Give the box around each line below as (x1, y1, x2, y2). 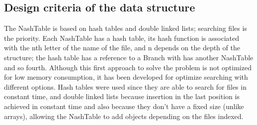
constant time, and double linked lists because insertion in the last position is (4, 91, 240, 102)
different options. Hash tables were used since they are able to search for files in (4, 81, 247, 92)
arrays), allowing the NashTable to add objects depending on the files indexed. (4, 111, 244, 121)
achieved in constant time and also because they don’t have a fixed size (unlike (4, 101, 244, 111)
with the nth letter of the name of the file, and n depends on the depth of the (4, 42, 240, 53)
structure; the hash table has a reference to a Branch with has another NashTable (4, 52, 254, 62)
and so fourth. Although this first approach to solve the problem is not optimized (4, 62, 252, 72)
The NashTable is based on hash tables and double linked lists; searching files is (4, 23, 247, 33)
